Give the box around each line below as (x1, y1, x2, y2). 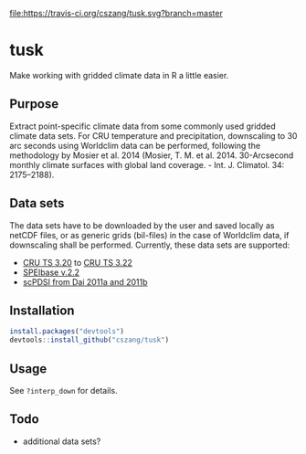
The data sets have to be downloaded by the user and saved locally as (9, 219, 275, 231)
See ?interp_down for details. (9, 385, 118, 396)
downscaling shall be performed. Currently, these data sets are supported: (9, 239, 290, 250)
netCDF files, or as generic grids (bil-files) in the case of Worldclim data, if (9, 229, 290, 240)
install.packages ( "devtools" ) (9, 327, 125, 336)
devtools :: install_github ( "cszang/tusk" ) (9, 335, 170, 345)
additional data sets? (22, 436, 101, 447)
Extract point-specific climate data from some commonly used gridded (9, 121, 276, 132)
